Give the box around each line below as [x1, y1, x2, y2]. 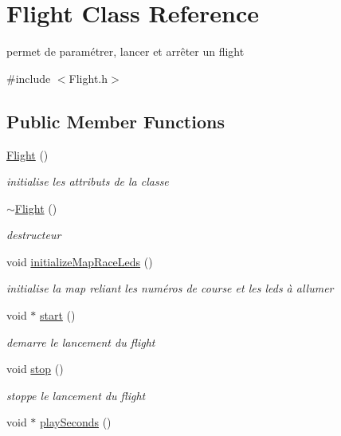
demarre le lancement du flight [6, 333, 155, 350]
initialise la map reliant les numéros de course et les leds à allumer [6, 280, 334, 297]
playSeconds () [40, 414, 112, 430]
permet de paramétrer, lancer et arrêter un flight [6, 43, 245, 60]
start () [40, 307, 76, 324]
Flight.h [69, 69, 108, 86]
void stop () [6, 360, 64, 377]
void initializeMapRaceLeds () [6, 253, 153, 269]
